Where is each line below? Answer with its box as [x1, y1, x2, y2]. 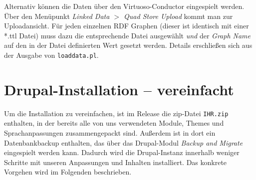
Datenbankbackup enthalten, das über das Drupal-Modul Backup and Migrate [4, 137, 243, 148]
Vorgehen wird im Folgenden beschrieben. [4, 167, 132, 177]
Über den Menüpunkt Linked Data [4, 10, 110, 21]
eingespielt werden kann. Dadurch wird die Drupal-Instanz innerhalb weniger [4, 147, 240, 158]
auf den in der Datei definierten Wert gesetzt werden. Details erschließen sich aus [4, 40, 253, 50]
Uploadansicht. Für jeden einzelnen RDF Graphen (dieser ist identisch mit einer [4, 20, 249, 31]
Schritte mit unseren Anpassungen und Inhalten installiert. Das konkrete [4, 157, 227, 167]
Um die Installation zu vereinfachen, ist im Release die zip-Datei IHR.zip [4, 108, 229, 118]
